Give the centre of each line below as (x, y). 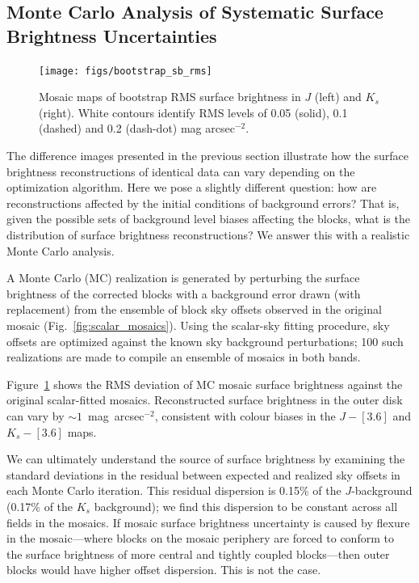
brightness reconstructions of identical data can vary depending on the (181, 171)
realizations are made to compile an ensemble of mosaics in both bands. (184, 357)
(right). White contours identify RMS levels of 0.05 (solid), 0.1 (193, 112)
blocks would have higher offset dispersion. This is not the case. (164, 570)
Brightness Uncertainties (112, 35)
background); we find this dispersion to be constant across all (246, 506)
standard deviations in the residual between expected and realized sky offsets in (203, 474)
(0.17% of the (40, 506)
